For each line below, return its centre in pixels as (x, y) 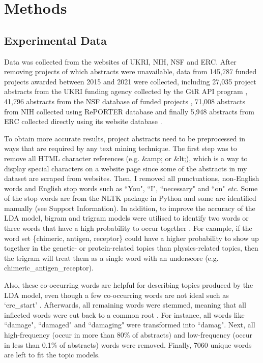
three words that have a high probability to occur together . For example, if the (128, 228)
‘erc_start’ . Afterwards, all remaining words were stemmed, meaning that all (125, 305)
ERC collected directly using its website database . (83, 121)
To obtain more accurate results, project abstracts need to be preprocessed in (125, 138)
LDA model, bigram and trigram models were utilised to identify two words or (126, 218)
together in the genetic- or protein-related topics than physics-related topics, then (131, 248)
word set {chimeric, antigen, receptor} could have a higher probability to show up (131, 238)
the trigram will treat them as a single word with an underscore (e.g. (111, 258)
